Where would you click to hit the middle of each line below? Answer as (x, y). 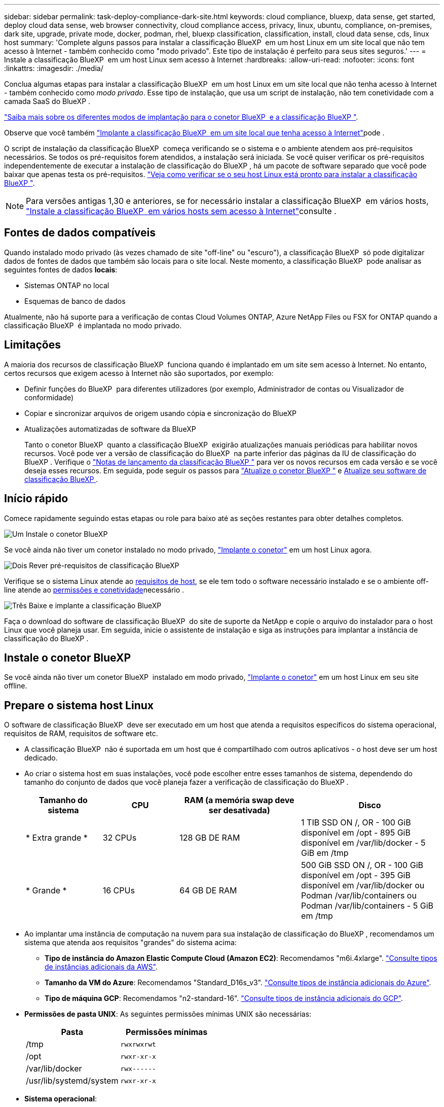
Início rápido (36, 499)
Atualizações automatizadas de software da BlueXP (110, 429)
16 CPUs (119, 891)
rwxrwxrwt (138, 1044)
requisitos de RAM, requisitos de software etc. (81, 734)
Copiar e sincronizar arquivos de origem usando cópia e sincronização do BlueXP (160, 413)
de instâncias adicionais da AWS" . (101, 967)
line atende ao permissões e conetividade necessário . (94, 590)
